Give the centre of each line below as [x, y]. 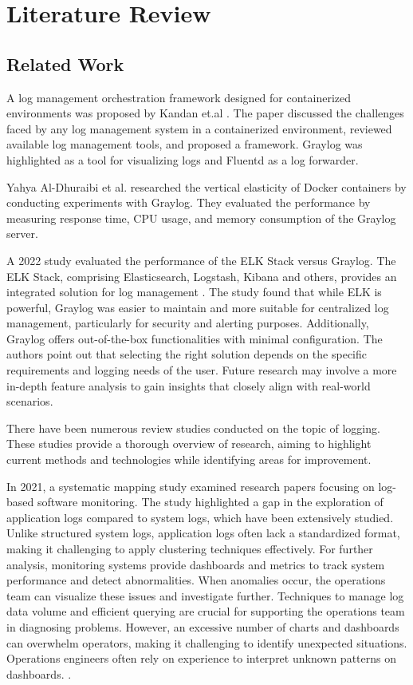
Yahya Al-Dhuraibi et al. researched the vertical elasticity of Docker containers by [206, 186]
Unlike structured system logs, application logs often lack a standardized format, [203, 533]
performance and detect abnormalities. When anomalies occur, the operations [196, 580]
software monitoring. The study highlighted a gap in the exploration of [210, 502]
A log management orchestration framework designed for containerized [179, 97]
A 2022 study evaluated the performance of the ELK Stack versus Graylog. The [201, 260]
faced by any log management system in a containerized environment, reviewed [199, 128]
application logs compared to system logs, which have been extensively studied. [200, 517]
